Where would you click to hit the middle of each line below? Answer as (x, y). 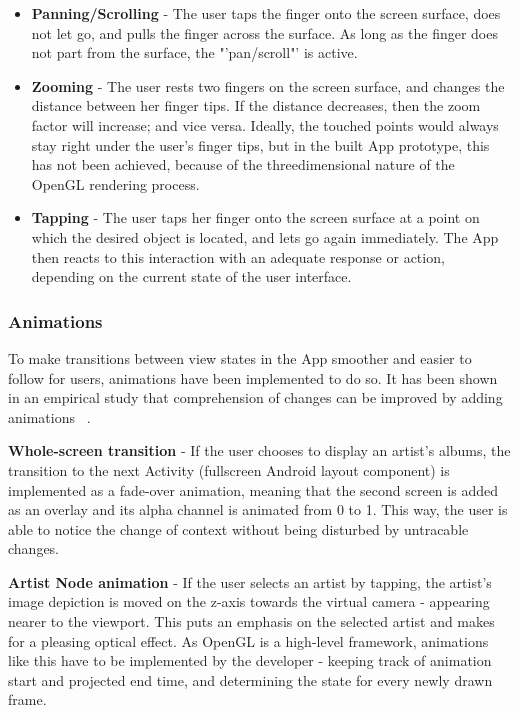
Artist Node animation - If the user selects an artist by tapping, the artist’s (250, 581)
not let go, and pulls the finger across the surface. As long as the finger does (264, 32)
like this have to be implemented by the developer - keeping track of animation (250, 660)
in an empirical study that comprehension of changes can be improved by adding (255, 397)
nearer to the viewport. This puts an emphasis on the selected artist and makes (251, 621)
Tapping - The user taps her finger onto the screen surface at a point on (255, 217)
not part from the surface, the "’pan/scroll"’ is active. (194, 52)
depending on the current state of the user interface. (191, 276)
